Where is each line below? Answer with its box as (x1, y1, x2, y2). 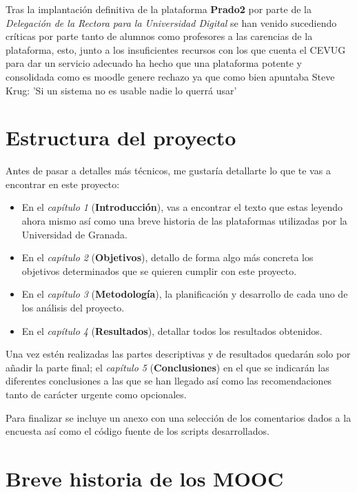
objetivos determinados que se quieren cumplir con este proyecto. (21, 263, 297, 278)
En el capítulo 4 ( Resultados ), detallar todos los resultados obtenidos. (21, 323, 323, 338)
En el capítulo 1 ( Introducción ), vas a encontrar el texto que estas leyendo (21, 200, 343, 214)
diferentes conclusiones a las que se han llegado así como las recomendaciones (6, 373, 332, 388)
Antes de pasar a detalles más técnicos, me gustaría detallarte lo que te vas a (6, 163, 331, 178)
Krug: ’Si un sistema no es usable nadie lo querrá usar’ (6, 83, 237, 97)
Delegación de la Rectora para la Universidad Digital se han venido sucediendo (6, 15, 337, 30)
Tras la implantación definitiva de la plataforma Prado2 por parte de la (6, 2, 312, 16)
